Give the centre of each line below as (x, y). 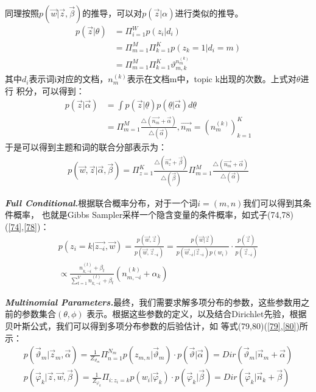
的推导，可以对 (112, 13)
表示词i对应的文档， (68, 79)
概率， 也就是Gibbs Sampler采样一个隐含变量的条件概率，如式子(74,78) (153, 215)
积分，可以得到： (50, 90)
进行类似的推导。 (209, 13)
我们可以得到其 (273, 202)
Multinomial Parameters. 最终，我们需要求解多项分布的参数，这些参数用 (153, 302)
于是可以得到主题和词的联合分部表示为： (86, 147)
